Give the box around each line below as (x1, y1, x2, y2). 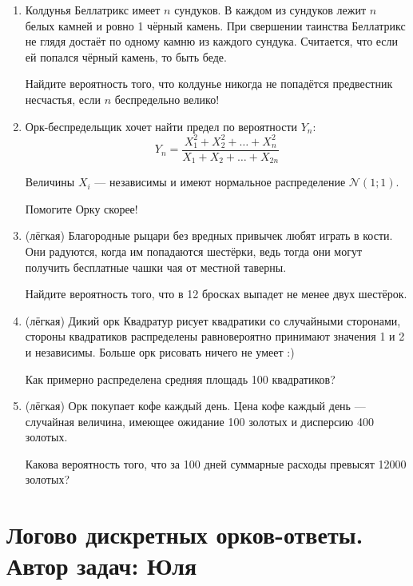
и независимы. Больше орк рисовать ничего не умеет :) (25, 343, 295, 360)
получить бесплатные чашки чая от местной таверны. (25, 258, 287, 275)
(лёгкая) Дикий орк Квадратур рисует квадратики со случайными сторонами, (25, 312, 401, 329)
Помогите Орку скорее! (25, 200, 138, 217)
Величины (25, 173, 75, 190)
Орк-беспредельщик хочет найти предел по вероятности (25, 118, 298, 134)
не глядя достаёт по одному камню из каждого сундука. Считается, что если (25, 33, 399, 50)
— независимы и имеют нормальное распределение (94, 173, 346, 190)
